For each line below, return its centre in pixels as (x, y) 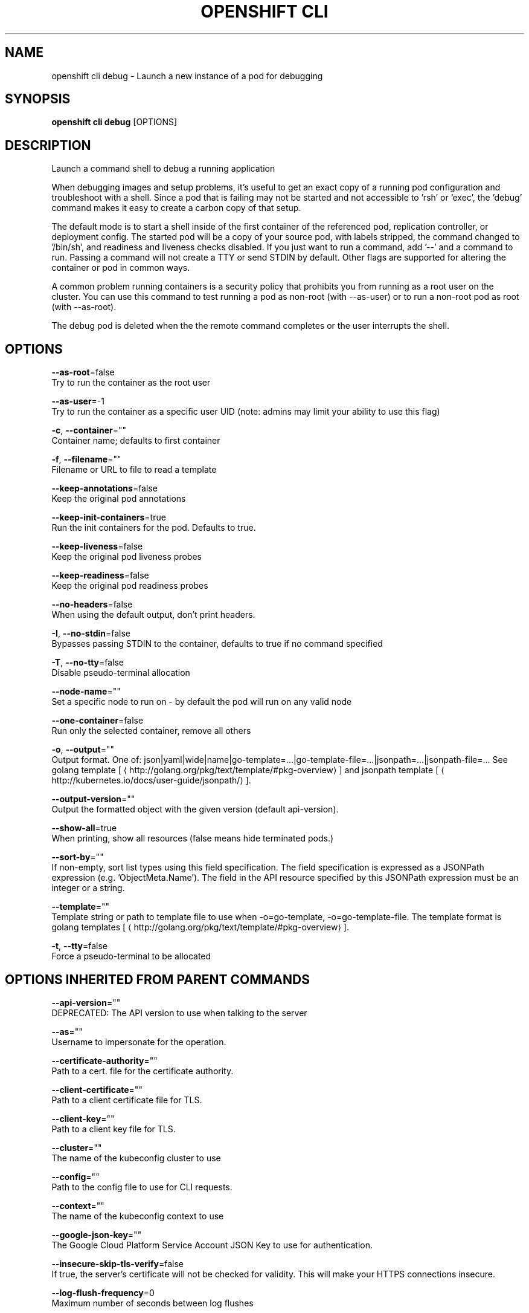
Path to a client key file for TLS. (114, 1129)
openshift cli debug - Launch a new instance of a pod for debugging (187, 76)
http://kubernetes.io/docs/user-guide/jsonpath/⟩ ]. (151, 780)
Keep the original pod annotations (119, 499)
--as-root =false (83, 372)
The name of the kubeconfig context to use (138, 1216)
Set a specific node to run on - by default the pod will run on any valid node (202, 702)
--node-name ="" (86, 692)
